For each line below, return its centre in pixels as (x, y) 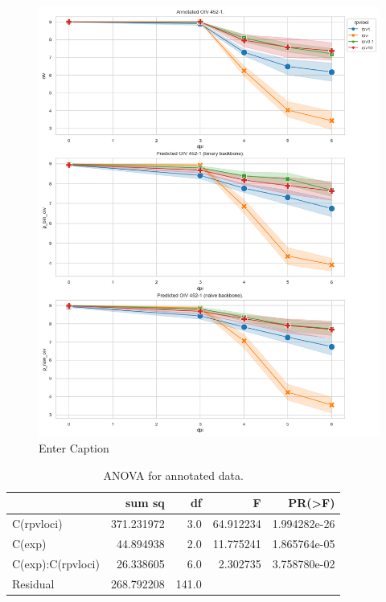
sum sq (145, 503)
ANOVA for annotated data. (173, 475)
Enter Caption (74, 447)
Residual (33, 583)
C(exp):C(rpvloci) (56, 563)
